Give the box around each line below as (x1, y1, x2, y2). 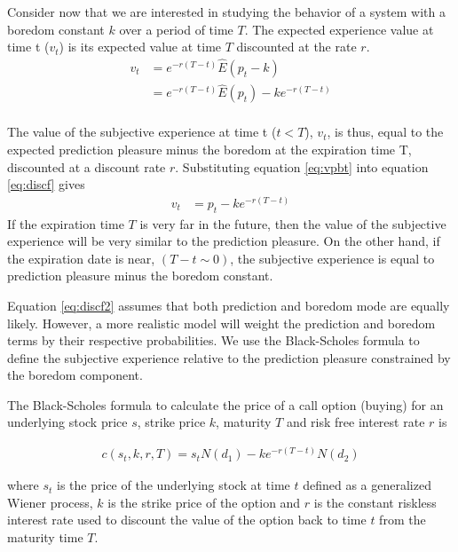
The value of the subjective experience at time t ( (7, 122, 277, 141)
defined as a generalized (303, 476, 431, 494)
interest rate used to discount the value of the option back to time (7, 510, 367, 529)
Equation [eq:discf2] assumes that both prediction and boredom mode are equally (7, 296, 450, 314)
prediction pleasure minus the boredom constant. (7, 266, 273, 285)
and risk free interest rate (286, 413, 425, 431)
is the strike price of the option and (107, 493, 301, 511)
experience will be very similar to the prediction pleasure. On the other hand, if (7, 232, 440, 250)
